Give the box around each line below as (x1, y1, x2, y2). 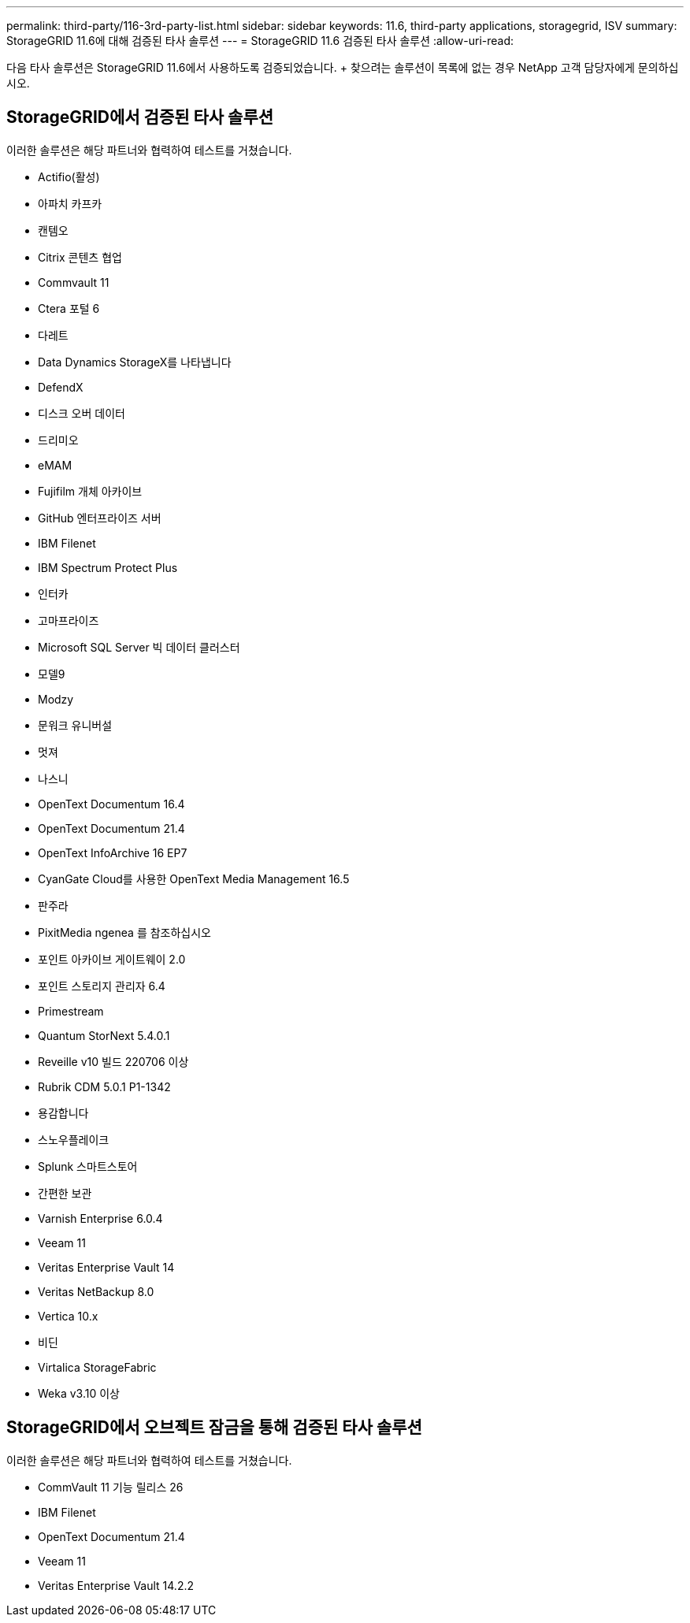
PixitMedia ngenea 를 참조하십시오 (38, 925, 212, 939)
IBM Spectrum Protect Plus (38, 560, 178, 574)
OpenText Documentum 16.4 (38, 797, 185, 811)
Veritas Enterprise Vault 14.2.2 (38, 1578, 194, 1592)
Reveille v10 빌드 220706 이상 (38, 1054, 189, 1068)
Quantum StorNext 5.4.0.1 (38, 1028, 170, 1042)
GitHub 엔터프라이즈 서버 (38, 511, 161, 525)
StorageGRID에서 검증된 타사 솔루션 (6, 107, 274, 128)
